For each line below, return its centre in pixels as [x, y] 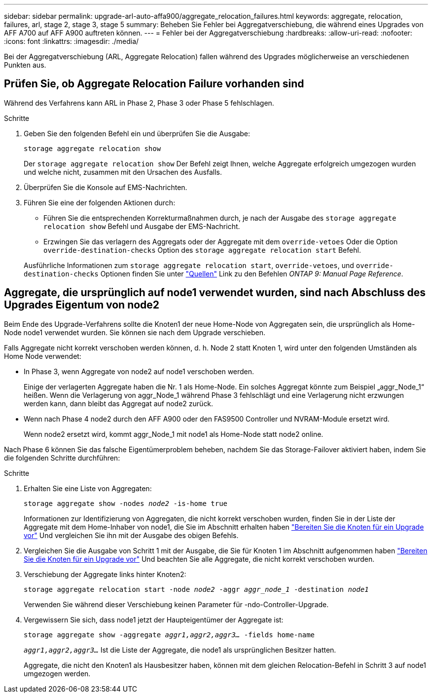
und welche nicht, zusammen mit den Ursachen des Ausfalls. [123, 172]
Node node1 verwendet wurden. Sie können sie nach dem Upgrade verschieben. [135, 332]
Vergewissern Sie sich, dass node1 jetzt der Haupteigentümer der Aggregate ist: [154, 620]
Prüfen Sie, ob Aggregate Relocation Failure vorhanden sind [154, 84]
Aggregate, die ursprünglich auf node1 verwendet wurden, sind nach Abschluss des [215, 293]
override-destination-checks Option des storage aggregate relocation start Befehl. [202, 250]
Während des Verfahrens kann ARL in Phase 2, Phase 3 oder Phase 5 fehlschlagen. [139, 103]
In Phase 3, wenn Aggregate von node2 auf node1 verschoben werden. [139, 371]
